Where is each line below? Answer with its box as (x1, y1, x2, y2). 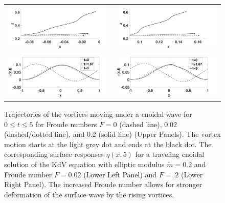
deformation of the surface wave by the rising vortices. (4, 189, 174, 199)
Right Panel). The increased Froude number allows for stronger (4, 179, 202, 190)
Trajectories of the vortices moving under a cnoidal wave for (4, 109, 192, 119)
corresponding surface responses (4, 149, 104, 159)
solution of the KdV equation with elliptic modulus (4, 159, 165, 170)
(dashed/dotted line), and (4, 129, 85, 139)
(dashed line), (119, 118, 162, 129)
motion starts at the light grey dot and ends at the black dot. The (4, 138, 212, 149)
